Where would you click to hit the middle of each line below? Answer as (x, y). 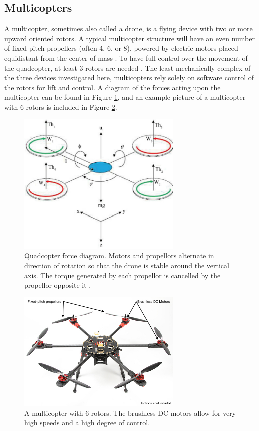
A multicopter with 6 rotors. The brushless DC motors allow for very (130, 413)
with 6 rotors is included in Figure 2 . (61, 106)
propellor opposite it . (58, 285)
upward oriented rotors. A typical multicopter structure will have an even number (129, 38)
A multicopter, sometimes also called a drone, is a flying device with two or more (128, 28)
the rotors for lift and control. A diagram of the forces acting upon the (112, 87)
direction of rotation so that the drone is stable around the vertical (127, 265)
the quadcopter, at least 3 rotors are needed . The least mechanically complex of (127, 67)
